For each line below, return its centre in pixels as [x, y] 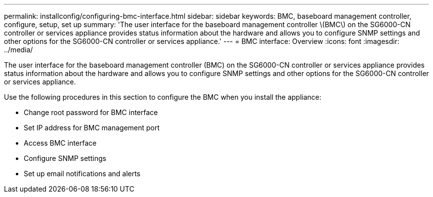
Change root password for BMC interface [91, 112]
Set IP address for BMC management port [92, 128]
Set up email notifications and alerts [82, 174]
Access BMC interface [60, 143]
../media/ [19, 50]
